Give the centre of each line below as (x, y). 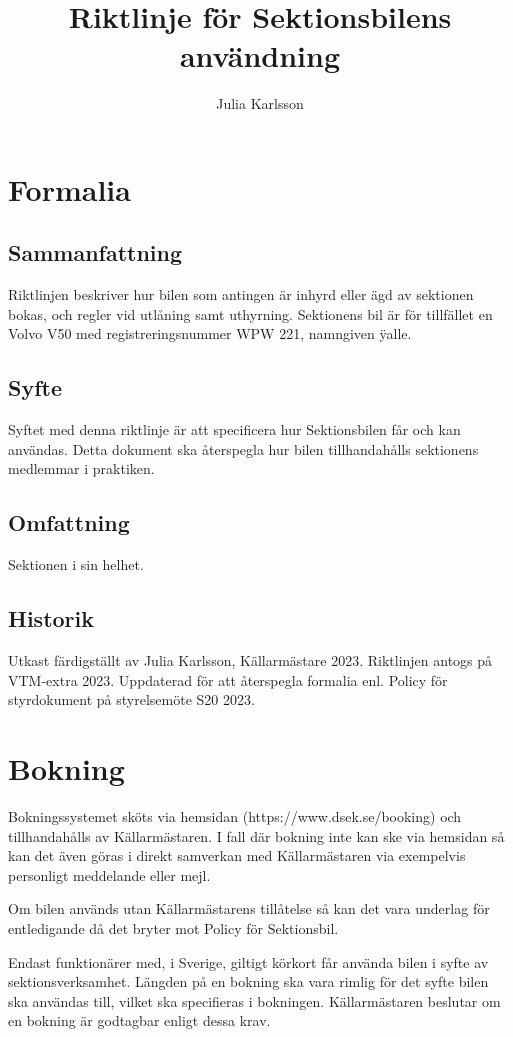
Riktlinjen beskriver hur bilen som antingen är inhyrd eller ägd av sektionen (241, 294)
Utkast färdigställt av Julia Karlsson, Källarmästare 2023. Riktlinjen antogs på (250, 660)
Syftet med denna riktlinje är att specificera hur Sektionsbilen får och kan (234, 429)
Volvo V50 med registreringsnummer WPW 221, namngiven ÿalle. (210, 333)
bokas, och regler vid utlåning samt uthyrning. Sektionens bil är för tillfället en (250, 313)
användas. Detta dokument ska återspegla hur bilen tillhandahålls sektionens (243, 448)
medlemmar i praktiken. (81, 468)
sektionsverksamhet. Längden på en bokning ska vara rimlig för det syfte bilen (248, 981)
